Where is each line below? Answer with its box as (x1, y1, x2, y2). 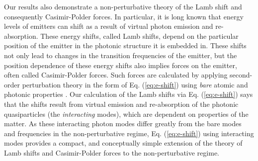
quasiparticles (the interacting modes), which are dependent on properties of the (4, 108, 249, 119)
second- (230, 70, 253, 80)
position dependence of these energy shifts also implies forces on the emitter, (4, 60, 237, 70)
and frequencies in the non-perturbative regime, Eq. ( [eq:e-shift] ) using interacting (4, 128, 254, 138)
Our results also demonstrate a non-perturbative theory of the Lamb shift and (4, 1, 242, 11)
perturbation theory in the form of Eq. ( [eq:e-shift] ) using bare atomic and (22, 79, 248, 89)
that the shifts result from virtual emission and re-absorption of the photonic (4, 98, 239, 109)
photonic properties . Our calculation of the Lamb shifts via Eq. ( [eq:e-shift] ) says (4, 89, 253, 99)
